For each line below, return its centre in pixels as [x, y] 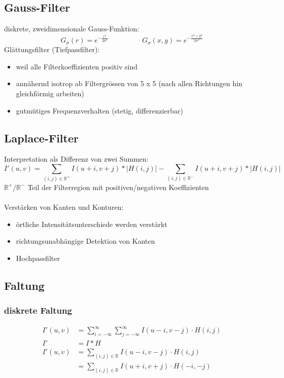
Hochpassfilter [38, 258]
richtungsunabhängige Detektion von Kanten [85, 241]
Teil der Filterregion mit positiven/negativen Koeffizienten [118, 187]
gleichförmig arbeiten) [50, 93]
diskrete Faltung [38, 310]
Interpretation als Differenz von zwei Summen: [76, 159]
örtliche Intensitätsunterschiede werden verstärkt [92, 224]
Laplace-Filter [41, 138]
